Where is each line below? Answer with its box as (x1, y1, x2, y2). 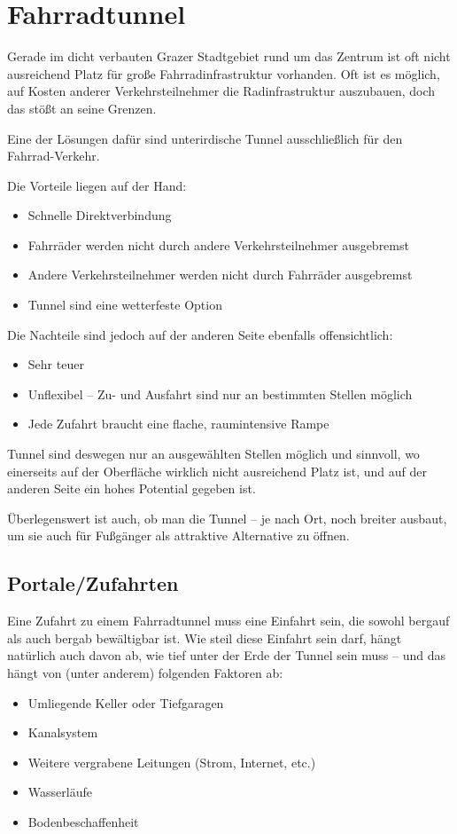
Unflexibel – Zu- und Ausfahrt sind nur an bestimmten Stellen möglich (27, 384, 413, 403)
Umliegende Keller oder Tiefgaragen (27, 693, 224, 712)
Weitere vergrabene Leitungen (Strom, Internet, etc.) (27, 752, 316, 771)
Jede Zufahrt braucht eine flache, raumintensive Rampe (27, 414, 329, 433)
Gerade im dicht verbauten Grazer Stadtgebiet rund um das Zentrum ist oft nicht (7, 47, 451, 66)
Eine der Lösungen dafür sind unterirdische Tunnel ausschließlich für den (7, 129, 403, 147)
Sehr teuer (27, 355, 84, 374)
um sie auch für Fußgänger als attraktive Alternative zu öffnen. (7, 526, 350, 545)
